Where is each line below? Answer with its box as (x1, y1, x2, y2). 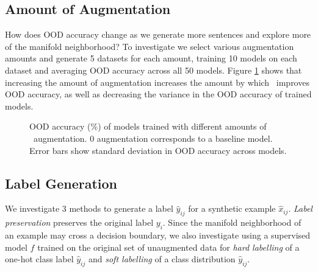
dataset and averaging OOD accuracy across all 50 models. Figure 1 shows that (5, 63, 302, 76)
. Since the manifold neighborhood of (162, 216, 302, 229)
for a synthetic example (188, 202, 276, 215)
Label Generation (5, 173, 117, 192)
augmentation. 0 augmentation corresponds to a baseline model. (33, 131, 273, 144)
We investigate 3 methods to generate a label (5, 202, 173, 215)
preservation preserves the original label (5, 216, 154, 229)
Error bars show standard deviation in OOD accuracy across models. (29, 144, 287, 156)
